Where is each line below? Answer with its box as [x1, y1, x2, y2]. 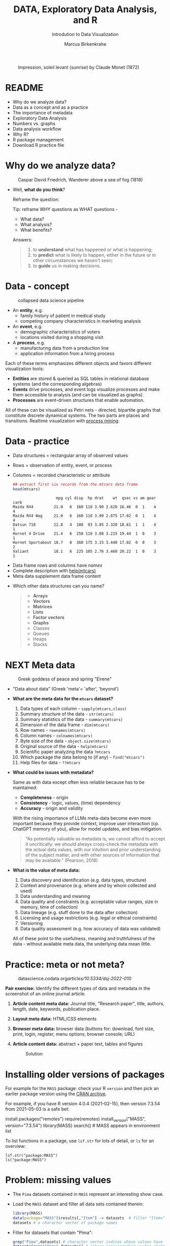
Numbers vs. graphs [12, 120, 56, 127]
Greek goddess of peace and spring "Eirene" [18, 676, 112, 682]
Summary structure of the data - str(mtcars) [20, 711, 114, 717]
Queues [32, 631, 50, 637]
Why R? [12, 131, 29, 137]
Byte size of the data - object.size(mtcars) [20, 738, 112, 744]
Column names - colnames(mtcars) [20, 733, 93, 739]
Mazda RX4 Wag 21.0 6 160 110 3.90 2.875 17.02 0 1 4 [12, 513, 156, 519]
